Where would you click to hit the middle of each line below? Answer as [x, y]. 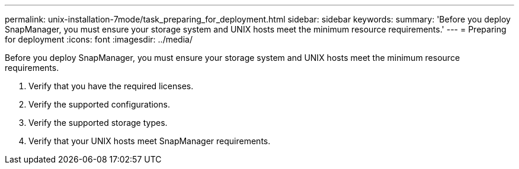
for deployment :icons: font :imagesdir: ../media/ [99, 39]
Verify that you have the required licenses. [111, 86]
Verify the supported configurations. [99, 104]
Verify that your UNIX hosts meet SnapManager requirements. [150, 141]
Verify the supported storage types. [98, 123]
